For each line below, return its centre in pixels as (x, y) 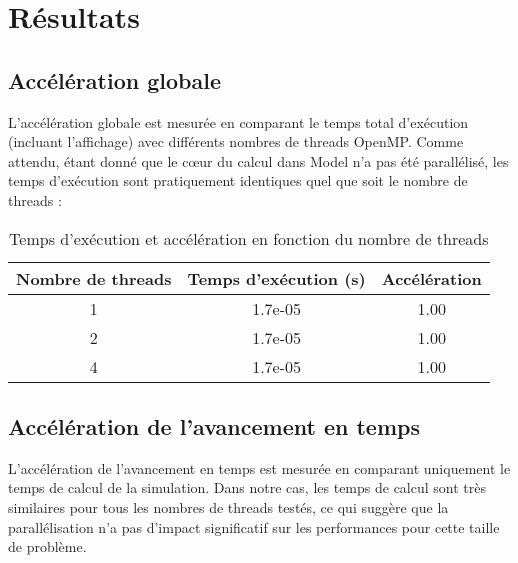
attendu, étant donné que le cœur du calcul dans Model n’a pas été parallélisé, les (258, 160)
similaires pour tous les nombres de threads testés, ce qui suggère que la (228, 506)
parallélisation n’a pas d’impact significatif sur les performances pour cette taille (254, 526)
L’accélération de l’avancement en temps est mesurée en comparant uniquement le (259, 467)
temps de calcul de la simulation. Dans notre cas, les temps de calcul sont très (247, 487)
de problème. (47, 546)
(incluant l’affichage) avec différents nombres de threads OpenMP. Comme (236, 141)
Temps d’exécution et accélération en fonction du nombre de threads (249, 238)
